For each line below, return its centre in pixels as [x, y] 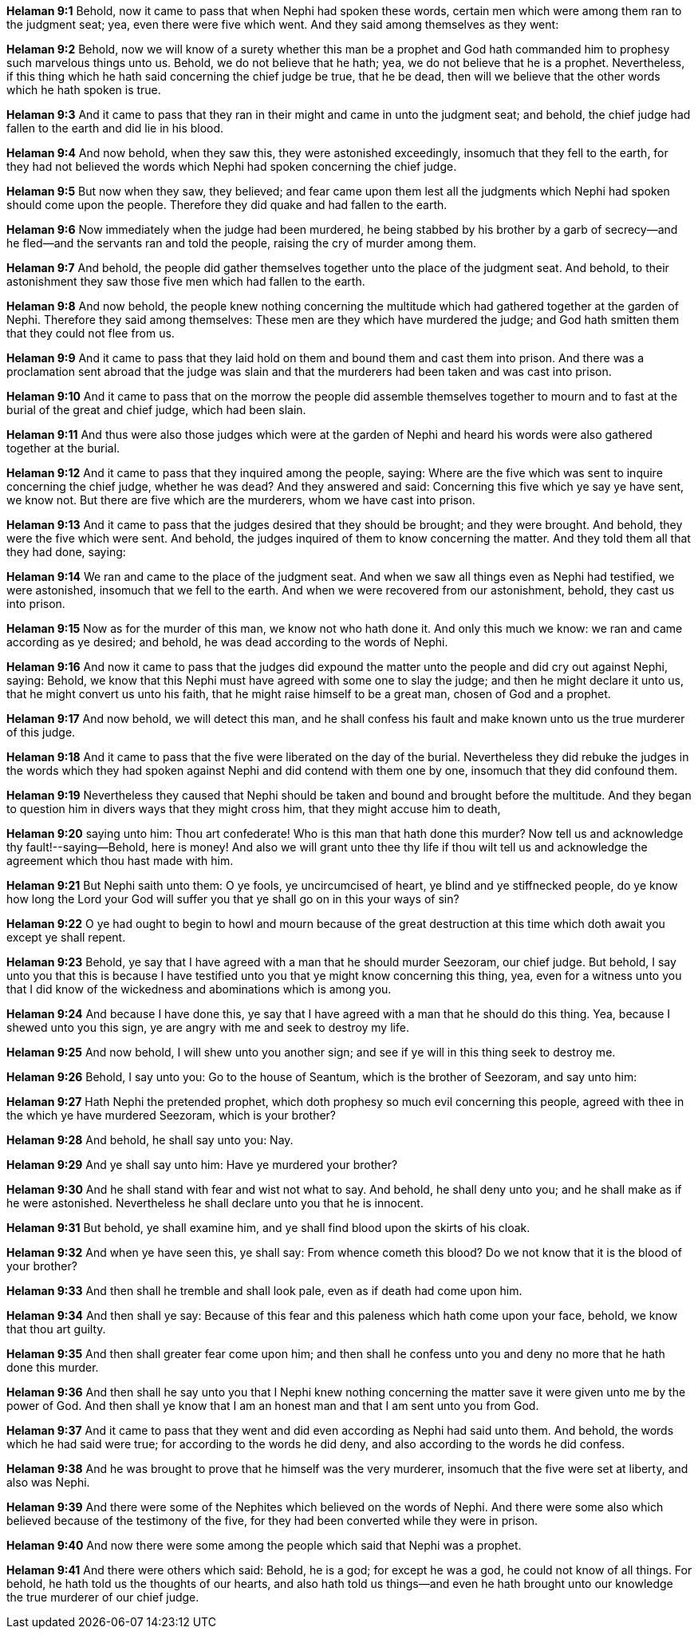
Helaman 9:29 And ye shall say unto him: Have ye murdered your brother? [202, 1165]
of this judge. [41, 732]
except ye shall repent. [66, 937]
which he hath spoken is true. [84, 90]
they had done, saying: [66, 552]
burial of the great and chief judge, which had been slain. [156, 410]
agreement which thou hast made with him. [120, 861]
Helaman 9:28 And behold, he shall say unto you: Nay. [150, 1140]
